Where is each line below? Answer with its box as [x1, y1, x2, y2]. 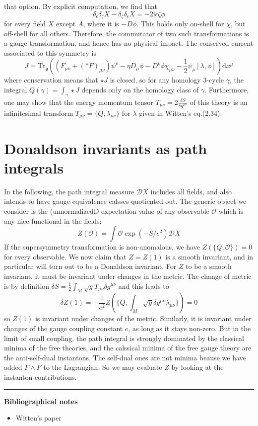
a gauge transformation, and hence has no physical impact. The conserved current [4, 38, 254, 48]
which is [218, 205, 244, 216]
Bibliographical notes [4, 396, 78, 406]
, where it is [83, 18, 119, 29]
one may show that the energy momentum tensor [4, 96, 153, 107]
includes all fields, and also [150, 186, 232, 196]
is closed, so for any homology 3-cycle [110, 75, 224, 85]
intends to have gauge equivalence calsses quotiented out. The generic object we [4, 196, 247, 206]
